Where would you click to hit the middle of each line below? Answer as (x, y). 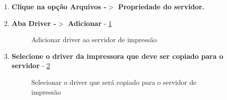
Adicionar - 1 (90, 23)
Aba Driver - (34, 23)
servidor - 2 (31, 65)
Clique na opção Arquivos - (59, 6)
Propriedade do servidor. (161, 6)
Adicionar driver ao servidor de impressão (94, 39)
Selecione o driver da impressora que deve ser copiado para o (117, 56)
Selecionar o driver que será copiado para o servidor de (114, 82)
